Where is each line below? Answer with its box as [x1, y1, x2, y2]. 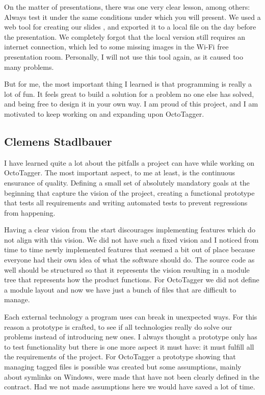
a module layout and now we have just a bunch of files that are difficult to [4, 284, 236, 295]
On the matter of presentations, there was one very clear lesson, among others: [4, 2, 250, 12]
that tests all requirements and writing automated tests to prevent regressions [4, 197, 248, 208]
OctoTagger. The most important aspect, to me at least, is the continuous [4, 167, 235, 178]
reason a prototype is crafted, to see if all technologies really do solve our [4, 321, 232, 332]
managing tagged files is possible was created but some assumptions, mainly [4, 361, 242, 372]
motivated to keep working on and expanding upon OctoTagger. [4, 108, 204, 119]
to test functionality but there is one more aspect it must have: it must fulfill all [4, 341, 254, 352]
